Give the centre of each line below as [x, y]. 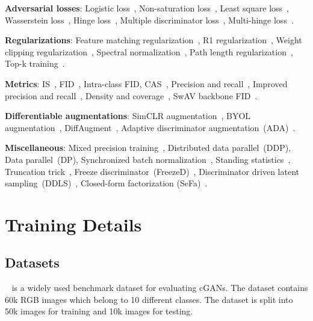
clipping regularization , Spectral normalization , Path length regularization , [149, 51]
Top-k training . [35, 63]
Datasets [32, 262]
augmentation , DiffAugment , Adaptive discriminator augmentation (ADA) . [150, 127]
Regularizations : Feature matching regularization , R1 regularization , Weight [153, 40]
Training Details [73, 224]
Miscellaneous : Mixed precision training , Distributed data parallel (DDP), [148, 148]
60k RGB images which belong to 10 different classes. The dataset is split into [149, 299]
